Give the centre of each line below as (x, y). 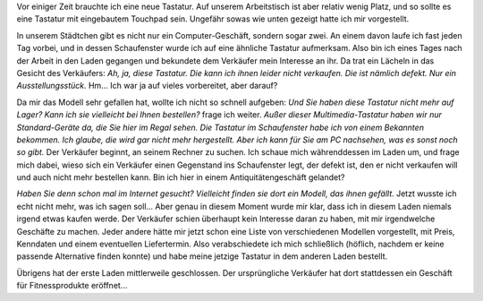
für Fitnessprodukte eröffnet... (72, 286)
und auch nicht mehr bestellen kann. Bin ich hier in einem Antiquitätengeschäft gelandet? (181, 177)
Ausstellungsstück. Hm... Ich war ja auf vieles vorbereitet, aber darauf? (147, 86)
